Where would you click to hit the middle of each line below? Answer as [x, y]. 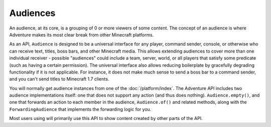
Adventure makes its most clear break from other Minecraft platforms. [82, 34]
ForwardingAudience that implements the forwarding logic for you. [80, 109]
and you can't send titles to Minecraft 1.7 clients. [59, 79]
